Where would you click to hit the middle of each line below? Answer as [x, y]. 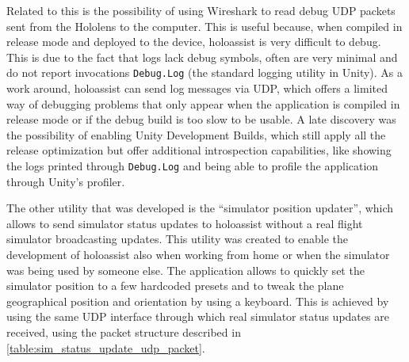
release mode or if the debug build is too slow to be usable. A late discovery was [201, 119]
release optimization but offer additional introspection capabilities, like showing [199, 150]
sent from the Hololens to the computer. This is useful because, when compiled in [204, 26]
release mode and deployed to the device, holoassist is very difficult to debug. [194, 42]
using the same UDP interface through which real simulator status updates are [198, 316]
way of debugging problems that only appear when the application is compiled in [203, 103]
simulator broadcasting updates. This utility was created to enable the [178, 239]
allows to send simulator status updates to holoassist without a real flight [185, 223]
